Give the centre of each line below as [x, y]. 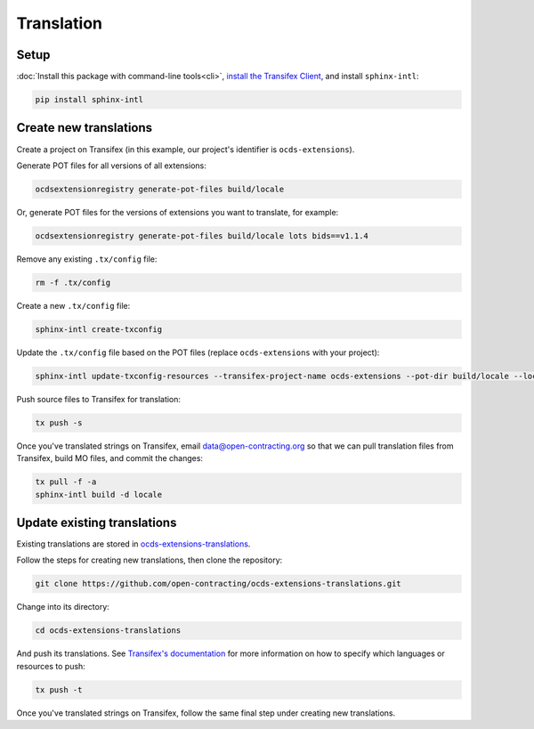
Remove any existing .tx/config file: [87, 259]
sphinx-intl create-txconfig [99, 329]
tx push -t [59, 689]
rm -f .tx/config [73, 282]
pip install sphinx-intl [89, 100]
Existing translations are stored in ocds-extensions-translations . [133, 544]
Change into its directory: [63, 607]
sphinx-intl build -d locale [99, 494]
